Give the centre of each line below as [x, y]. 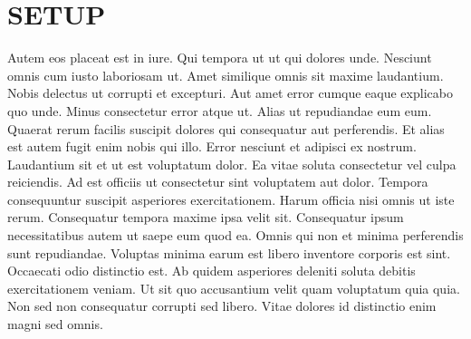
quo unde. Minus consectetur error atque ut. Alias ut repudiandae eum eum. [220, 110]
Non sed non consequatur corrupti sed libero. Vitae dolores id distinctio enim [222, 306]
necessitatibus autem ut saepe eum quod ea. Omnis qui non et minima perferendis [235, 235]
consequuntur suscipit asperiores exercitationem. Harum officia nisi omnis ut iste [231, 199]
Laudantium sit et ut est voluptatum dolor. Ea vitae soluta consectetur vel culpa [232, 164]
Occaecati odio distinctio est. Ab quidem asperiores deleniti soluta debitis [211, 271]
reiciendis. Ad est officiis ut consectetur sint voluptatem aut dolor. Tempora [218, 182]
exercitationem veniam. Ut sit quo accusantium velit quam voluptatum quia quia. [234, 288]
